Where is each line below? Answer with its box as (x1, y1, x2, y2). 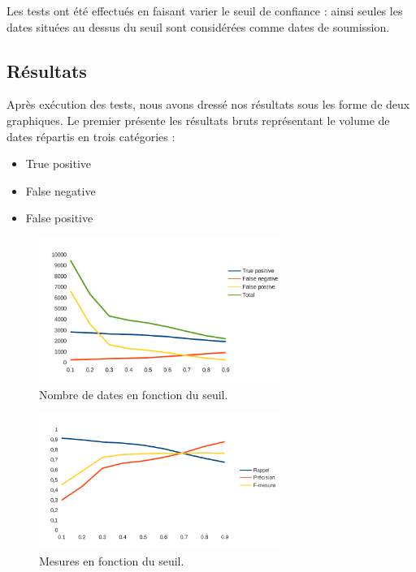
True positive (25, 155, 92, 172)
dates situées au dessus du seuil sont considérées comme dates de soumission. (6, 18, 390, 35)
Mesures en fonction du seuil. (39, 552, 184, 569)
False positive (25, 209, 93, 226)
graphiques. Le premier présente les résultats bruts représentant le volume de (6, 111, 390, 128)
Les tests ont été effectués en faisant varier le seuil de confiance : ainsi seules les (6, 2, 403, 19)
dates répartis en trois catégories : (6, 127, 175, 144)
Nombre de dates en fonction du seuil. (39, 385, 228, 402)
